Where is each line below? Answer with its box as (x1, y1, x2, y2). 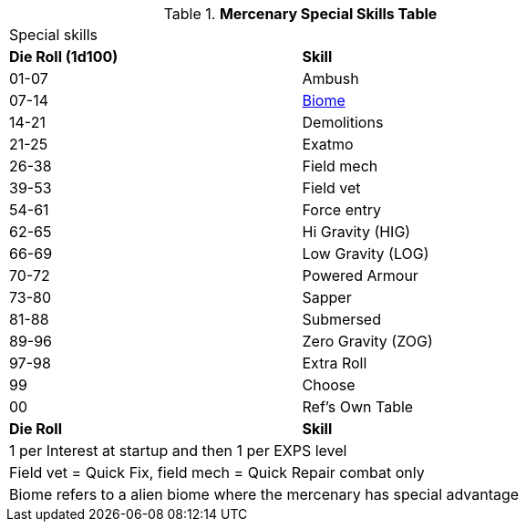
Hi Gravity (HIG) (302, 223, 411, 241)
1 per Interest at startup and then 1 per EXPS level (9, 441, 347, 460)
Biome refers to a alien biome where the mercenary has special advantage (9, 485, 520, 503)
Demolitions (302, 113, 384, 131)
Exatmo (302, 135, 354, 153)
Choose (302, 376, 356, 394)
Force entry (302, 201, 381, 219)
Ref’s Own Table (302, 398, 414, 416)
